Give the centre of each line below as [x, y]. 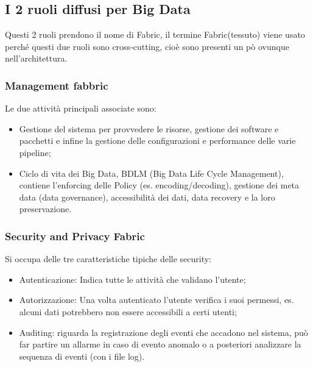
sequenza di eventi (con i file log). [82, 356]
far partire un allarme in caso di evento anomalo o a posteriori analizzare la [160, 344]
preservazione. [45, 209]
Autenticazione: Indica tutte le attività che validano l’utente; [132, 279]
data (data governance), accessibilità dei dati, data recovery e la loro [147, 197]
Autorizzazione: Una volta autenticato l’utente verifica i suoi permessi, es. [156, 300]
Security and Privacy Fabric [75, 236]
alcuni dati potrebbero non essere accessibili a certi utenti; [128, 311]
